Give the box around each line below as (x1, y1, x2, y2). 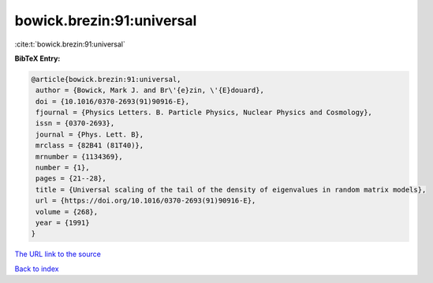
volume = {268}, (35, 207, 99, 216)
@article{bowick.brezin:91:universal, (31, 75, 181, 84)
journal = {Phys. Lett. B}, (35, 130, 144, 139)
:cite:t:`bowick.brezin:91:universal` (14, 39, 125, 49)
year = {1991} (35, 218, 90, 227)
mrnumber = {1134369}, (35, 152, 124, 161)
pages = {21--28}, (35, 174, 106, 183)
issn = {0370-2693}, (35, 119, 115, 128)
